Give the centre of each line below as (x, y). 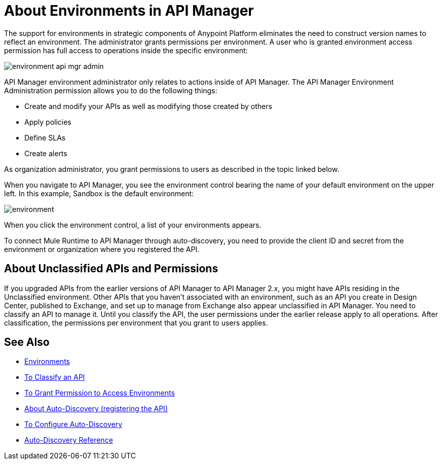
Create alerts (46, 153)
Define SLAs (45, 137)
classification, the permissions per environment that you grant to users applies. (136, 323)
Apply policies (48, 122)
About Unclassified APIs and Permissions (111, 269)
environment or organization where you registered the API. (102, 249)
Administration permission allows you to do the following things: (111, 90)
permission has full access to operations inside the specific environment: (126, 50)
